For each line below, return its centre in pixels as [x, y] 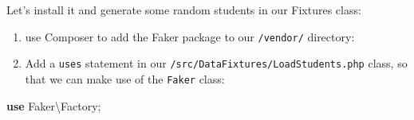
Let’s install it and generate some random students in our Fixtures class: [184, 10]
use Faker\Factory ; [54, 105]
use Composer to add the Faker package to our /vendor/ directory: [190, 36]
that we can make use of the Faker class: [125, 78]
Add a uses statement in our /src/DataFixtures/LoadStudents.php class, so [216, 63]
